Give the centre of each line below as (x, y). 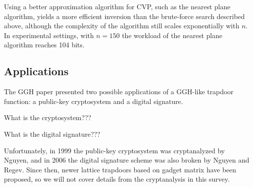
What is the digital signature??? (52, 134)
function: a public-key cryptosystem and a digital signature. (93, 101)
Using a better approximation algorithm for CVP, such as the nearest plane (117, 6)
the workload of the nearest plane (172, 35)
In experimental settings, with (49, 35)
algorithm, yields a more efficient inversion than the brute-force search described (125, 16)
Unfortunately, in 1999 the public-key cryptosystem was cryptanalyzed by (115, 150)
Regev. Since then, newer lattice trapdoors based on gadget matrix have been (120, 169)
